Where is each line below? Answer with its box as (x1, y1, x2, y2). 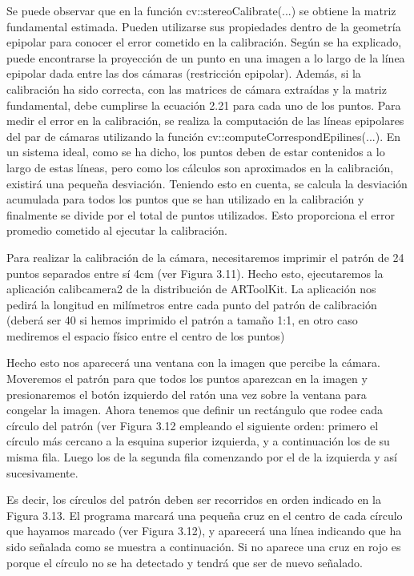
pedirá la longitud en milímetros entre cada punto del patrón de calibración (6, 296, 377, 312)
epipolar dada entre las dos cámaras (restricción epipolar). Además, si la (6, 65, 361, 82)
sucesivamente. (6, 464, 78, 481)
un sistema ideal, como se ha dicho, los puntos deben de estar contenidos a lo (6, 143, 385, 160)
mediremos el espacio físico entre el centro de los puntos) (6, 327, 285, 344)
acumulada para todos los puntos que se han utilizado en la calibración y (6, 191, 364, 207)
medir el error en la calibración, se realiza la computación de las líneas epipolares (6, 112, 404, 129)
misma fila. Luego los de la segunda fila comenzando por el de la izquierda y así (6, 449, 397, 465)
